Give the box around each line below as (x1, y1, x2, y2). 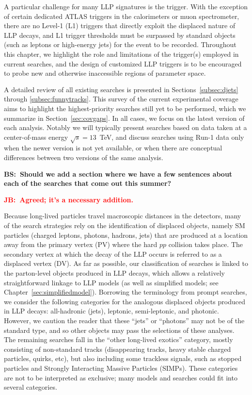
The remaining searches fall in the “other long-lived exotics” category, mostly (4, 334, 233, 345)
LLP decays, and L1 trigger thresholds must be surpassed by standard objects (4, 30, 236, 40)
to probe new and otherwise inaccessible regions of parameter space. (4, 68, 206, 78)
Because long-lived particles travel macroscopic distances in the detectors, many (4, 211, 241, 221)
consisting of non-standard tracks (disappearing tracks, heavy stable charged (4, 344, 231, 354)
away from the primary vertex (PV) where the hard (4, 239, 157, 249)
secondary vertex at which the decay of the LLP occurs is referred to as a (4, 248, 222, 259)
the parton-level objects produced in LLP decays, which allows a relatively (4, 268, 225, 278)
